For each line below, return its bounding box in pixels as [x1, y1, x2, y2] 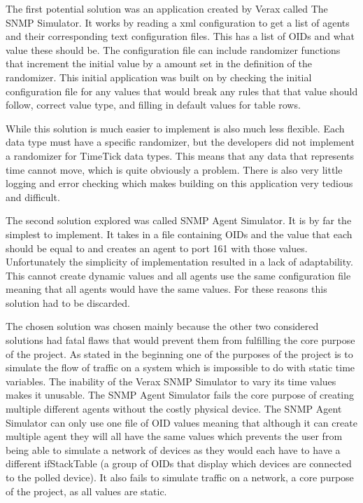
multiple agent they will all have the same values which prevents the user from [6, 429, 343, 443]
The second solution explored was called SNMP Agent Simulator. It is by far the [6, 213, 352, 228]
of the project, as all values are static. [6, 483, 167, 498]
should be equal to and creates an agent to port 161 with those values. [6, 240, 308, 255]
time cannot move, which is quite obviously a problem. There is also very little [6, 162, 343, 177]
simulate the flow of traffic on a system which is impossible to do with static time [6, 360, 355, 375]
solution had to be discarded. [6, 295, 130, 310]
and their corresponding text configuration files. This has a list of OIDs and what [6, 29, 355, 43]
